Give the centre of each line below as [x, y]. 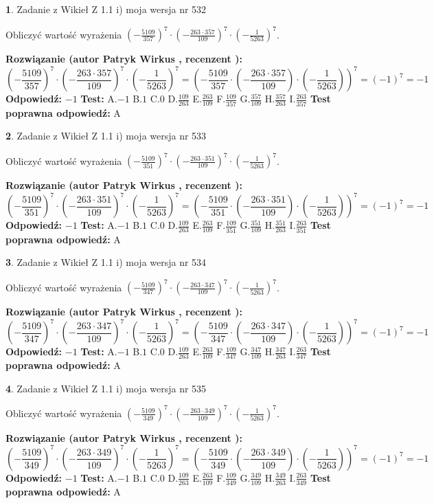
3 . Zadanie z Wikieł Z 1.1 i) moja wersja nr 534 [106, 262]
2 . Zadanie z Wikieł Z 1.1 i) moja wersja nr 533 [106, 136]
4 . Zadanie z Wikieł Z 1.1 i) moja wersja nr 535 [106, 388]
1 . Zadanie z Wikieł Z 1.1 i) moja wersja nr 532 [106, 9]
